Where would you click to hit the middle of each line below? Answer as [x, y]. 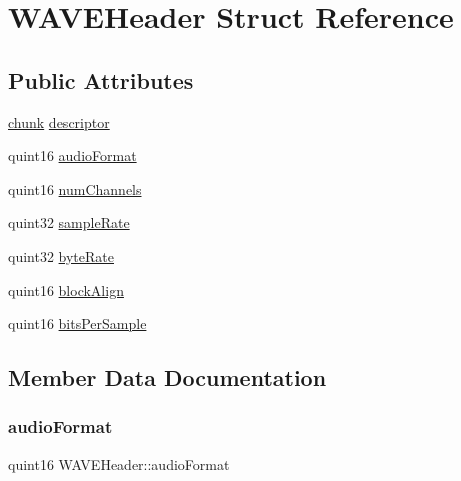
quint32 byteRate [61, 255]
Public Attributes [101, 79]
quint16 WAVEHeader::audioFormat [119, 463]
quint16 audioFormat [72, 155]
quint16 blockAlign [66, 289]
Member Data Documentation [167, 377]
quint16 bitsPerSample [77, 323]
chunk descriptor [59, 121]
